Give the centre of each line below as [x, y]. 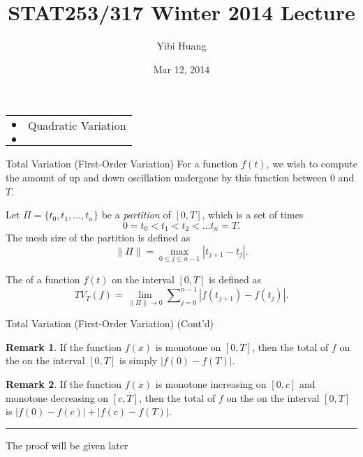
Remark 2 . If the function [64, 384]
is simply [139, 360]
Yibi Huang [181, 46]
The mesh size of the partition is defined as [98, 238]
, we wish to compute [312, 164]
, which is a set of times [253, 215]
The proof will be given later [67, 445]
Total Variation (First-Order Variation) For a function [122, 164]
